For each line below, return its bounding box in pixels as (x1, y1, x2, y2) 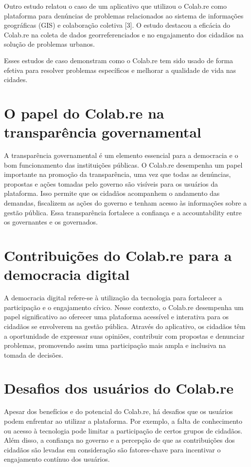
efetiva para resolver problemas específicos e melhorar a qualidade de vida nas (4, 65, 236, 75)
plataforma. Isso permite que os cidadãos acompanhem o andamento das (4, 188, 220, 198)
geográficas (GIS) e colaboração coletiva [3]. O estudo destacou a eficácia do (4, 20, 231, 30)
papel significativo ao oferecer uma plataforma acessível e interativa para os (4, 311, 229, 322)
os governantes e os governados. (4, 217, 98, 227)
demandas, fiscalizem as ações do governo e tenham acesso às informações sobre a (4, 198, 247, 208)
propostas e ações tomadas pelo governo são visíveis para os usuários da (4, 178, 218, 189)
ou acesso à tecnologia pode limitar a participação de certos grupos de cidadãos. (4, 425, 243, 435)
